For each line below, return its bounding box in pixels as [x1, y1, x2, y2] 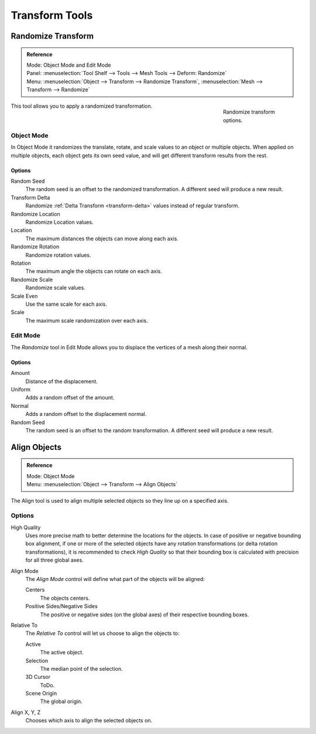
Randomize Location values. [25, 219, 94, 226]
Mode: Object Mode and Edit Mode [26, 62, 111, 69]
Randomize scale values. [25, 284, 86, 291]
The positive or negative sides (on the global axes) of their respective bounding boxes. [40, 611, 249, 618]
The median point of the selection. [40, 665, 123, 672]
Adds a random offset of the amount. [25, 394, 115, 401]
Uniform [11, 386, 30, 392]
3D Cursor [25, 674, 51, 681]
